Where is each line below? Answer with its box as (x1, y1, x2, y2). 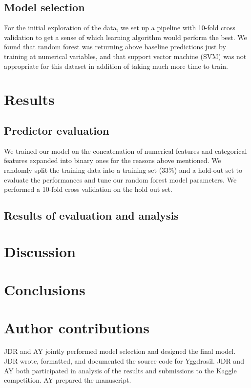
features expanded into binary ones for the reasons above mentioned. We (4, 155, 221, 165)
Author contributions (4, 318, 149, 338)
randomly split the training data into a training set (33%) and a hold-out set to (4, 164, 243, 175)
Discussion (4, 241, 76, 261)
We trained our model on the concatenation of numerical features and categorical (4, 145, 247, 156)
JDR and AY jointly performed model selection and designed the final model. (4, 346, 236, 356)
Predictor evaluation (4, 123, 109, 138)
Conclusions (4, 280, 85, 300)
